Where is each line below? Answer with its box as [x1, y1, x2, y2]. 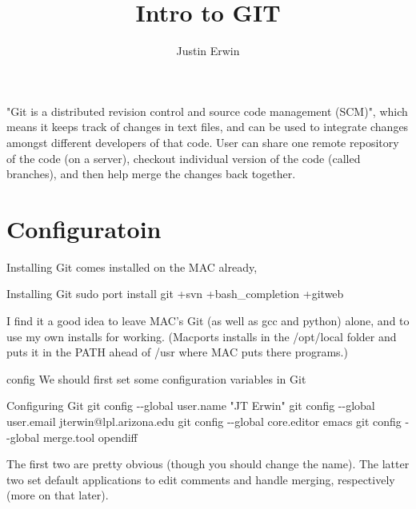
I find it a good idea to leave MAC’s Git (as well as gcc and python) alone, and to [6, 312, 410, 328]
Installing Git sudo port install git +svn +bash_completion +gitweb [6, 285, 344, 302]
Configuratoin [6, 212, 162, 245]
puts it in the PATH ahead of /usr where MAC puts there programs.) [6, 344, 348, 360]
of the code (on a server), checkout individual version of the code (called [6, 149, 361, 166]
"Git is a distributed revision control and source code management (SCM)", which [6, 102, 408, 119]
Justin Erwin [176, 42, 240, 59]
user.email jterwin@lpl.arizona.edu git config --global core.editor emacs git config [6, 412, 402, 429]
